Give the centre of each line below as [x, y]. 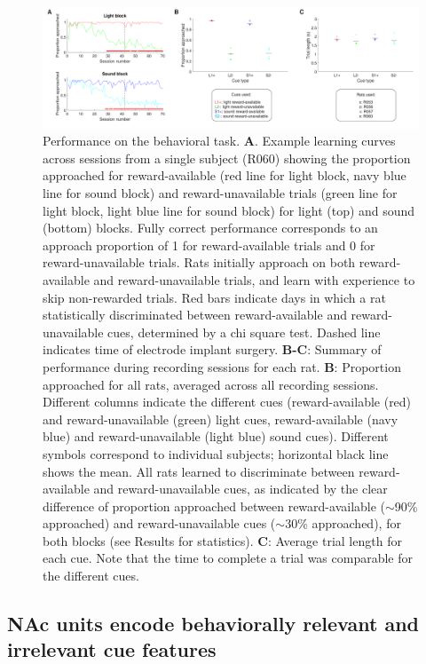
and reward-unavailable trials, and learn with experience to [254, 279]
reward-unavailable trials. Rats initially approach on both [199, 262]
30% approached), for [343, 523]
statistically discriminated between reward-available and [195, 315]
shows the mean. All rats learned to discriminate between [199, 471]
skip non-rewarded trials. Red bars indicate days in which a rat [214, 297]
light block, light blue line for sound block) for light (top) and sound [229, 210]
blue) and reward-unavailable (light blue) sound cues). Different [216, 436]
